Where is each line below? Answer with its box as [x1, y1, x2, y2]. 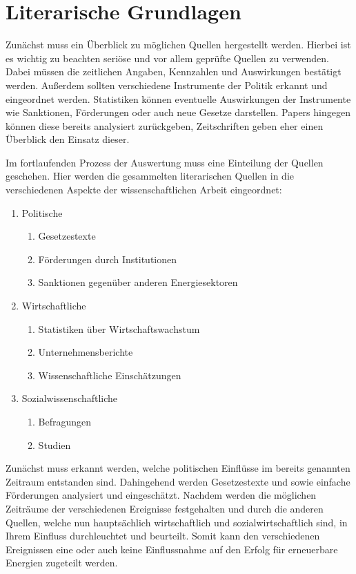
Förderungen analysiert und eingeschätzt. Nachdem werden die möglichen [6, 488, 317, 502]
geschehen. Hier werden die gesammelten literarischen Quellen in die [6, 169, 295, 183]
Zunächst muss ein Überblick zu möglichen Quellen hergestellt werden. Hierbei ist [6, 37, 351, 52]
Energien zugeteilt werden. [6, 555, 118, 570]
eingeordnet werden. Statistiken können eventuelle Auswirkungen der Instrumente [6, 91, 351, 106]
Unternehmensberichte [38, 345, 133, 359]
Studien [38, 437, 71, 452]
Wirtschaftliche [21, 298, 86, 313]
